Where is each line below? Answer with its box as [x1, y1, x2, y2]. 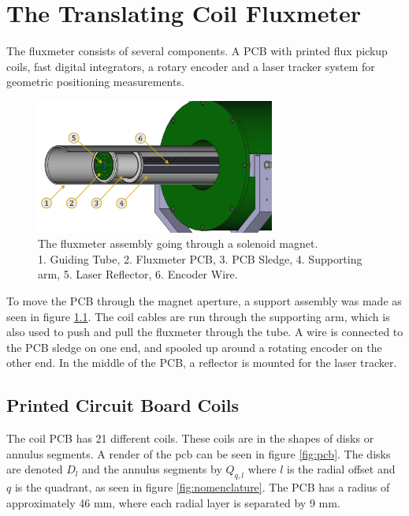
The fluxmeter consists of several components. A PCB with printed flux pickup [6, 43, 388, 59]
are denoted [6, 461, 63, 477]
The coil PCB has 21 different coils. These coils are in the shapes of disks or [6, 430, 374, 447]
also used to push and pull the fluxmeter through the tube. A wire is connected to [6, 323, 403, 340]
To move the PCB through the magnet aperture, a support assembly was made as [6, 292, 402, 308]
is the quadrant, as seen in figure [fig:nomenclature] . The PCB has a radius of [14, 479, 390, 495]
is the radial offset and [286, 461, 396, 477]
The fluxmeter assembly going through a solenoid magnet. [38, 235, 318, 252]
